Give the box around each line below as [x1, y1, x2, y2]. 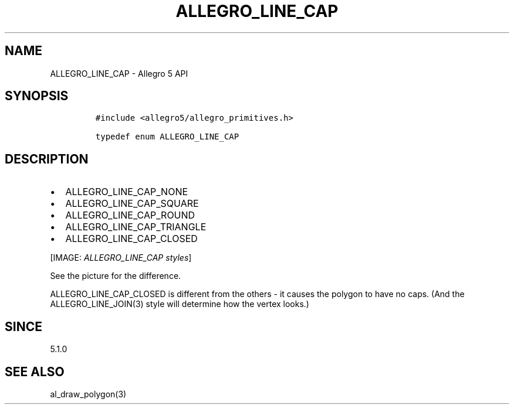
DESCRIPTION [5, 151, 89, 166]
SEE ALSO [5, 364, 65, 379]
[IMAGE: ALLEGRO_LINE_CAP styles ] [50, 253, 192, 263]
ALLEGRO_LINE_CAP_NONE [65, 186, 188, 198]
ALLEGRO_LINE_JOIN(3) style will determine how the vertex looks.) [50, 299, 309, 309]
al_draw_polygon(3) [50, 388, 127, 399]
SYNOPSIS [5, 88, 69, 104]
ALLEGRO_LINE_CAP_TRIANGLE [65, 221, 207, 233]
